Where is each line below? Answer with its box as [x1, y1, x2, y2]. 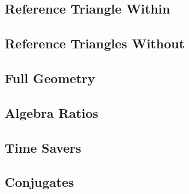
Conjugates [5, 173, 74, 191]
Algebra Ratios [5, 103, 98, 121]
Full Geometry [5, 68, 95, 87]
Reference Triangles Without [5, 34, 185, 52]
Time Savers [5, 138, 81, 156]
